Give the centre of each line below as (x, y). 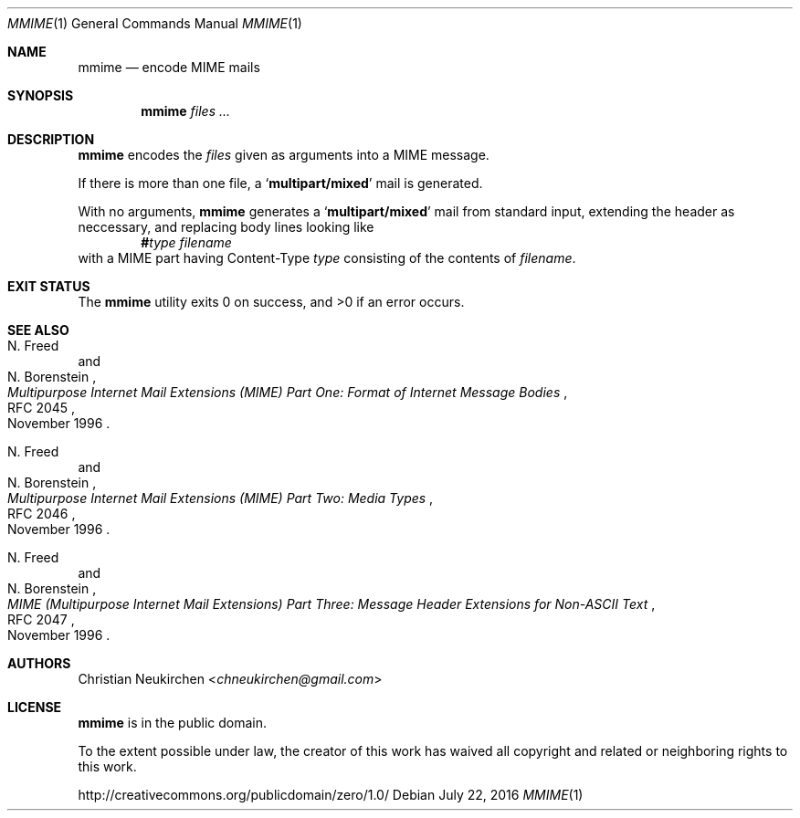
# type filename (186, 242)
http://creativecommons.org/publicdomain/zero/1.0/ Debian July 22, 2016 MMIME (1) (331, 795)
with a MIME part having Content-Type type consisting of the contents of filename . (327, 258)
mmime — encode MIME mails (169, 67)
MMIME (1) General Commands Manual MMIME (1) (155, 23)
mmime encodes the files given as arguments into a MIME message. (284, 155)
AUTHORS (39, 663)
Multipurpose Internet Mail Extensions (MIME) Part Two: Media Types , (221, 498)
